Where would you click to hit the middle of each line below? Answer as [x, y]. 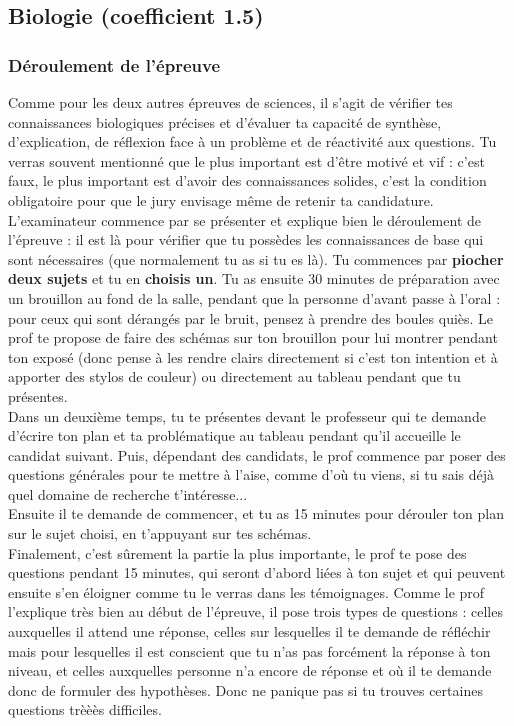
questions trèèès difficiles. [85, 709]
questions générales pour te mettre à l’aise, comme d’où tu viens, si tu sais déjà [251, 474]
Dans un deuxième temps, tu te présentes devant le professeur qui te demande [247, 415]
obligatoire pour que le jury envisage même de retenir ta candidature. [221, 199]
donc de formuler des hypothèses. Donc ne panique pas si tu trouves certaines [245, 689]
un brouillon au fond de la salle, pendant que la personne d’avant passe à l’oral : [254, 297]
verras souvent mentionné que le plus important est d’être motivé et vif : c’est [246, 160]
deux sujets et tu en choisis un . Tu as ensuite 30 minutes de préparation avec [254, 278]
